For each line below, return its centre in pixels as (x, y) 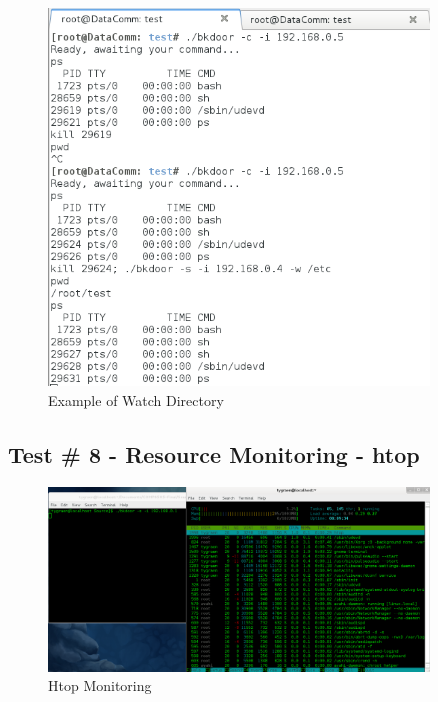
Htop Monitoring (100, 685)
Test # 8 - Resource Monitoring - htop (214, 453)
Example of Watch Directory (136, 399)
